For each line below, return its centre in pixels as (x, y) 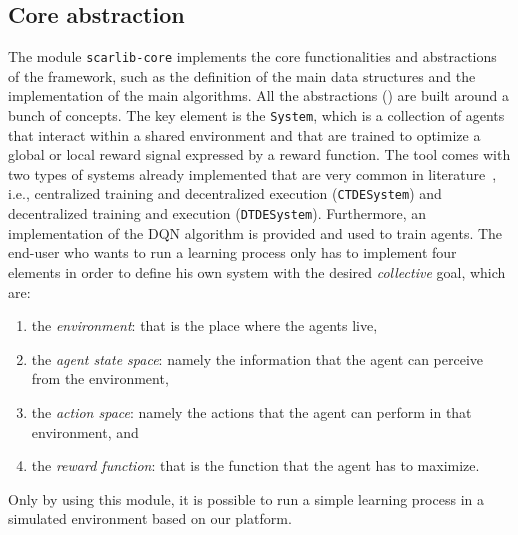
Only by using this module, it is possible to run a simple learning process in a (246, 498)
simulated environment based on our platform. (150, 518)
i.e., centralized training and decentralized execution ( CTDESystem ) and (225, 193)
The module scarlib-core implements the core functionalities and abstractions (252, 56)
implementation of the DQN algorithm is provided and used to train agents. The (255, 232)
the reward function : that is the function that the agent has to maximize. (255, 465)
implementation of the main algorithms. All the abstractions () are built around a (258, 95)
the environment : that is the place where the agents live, (204, 325)
